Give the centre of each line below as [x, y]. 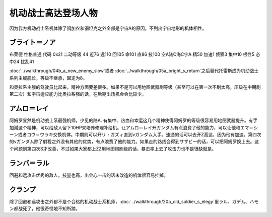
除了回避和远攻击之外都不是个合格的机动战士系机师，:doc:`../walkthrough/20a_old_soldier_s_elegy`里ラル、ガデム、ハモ [134, 201]
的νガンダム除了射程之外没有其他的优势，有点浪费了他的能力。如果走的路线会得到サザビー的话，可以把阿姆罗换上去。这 [134, 141]
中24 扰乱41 [22, 61]
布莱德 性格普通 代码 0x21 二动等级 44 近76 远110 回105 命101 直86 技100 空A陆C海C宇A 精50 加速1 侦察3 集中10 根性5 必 [135, 54]
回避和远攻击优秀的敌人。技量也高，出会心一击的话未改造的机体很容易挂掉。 [89, 175]
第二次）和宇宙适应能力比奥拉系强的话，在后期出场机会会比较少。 [78, 94]
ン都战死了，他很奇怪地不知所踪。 [45, 208]
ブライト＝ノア [32, 43]
